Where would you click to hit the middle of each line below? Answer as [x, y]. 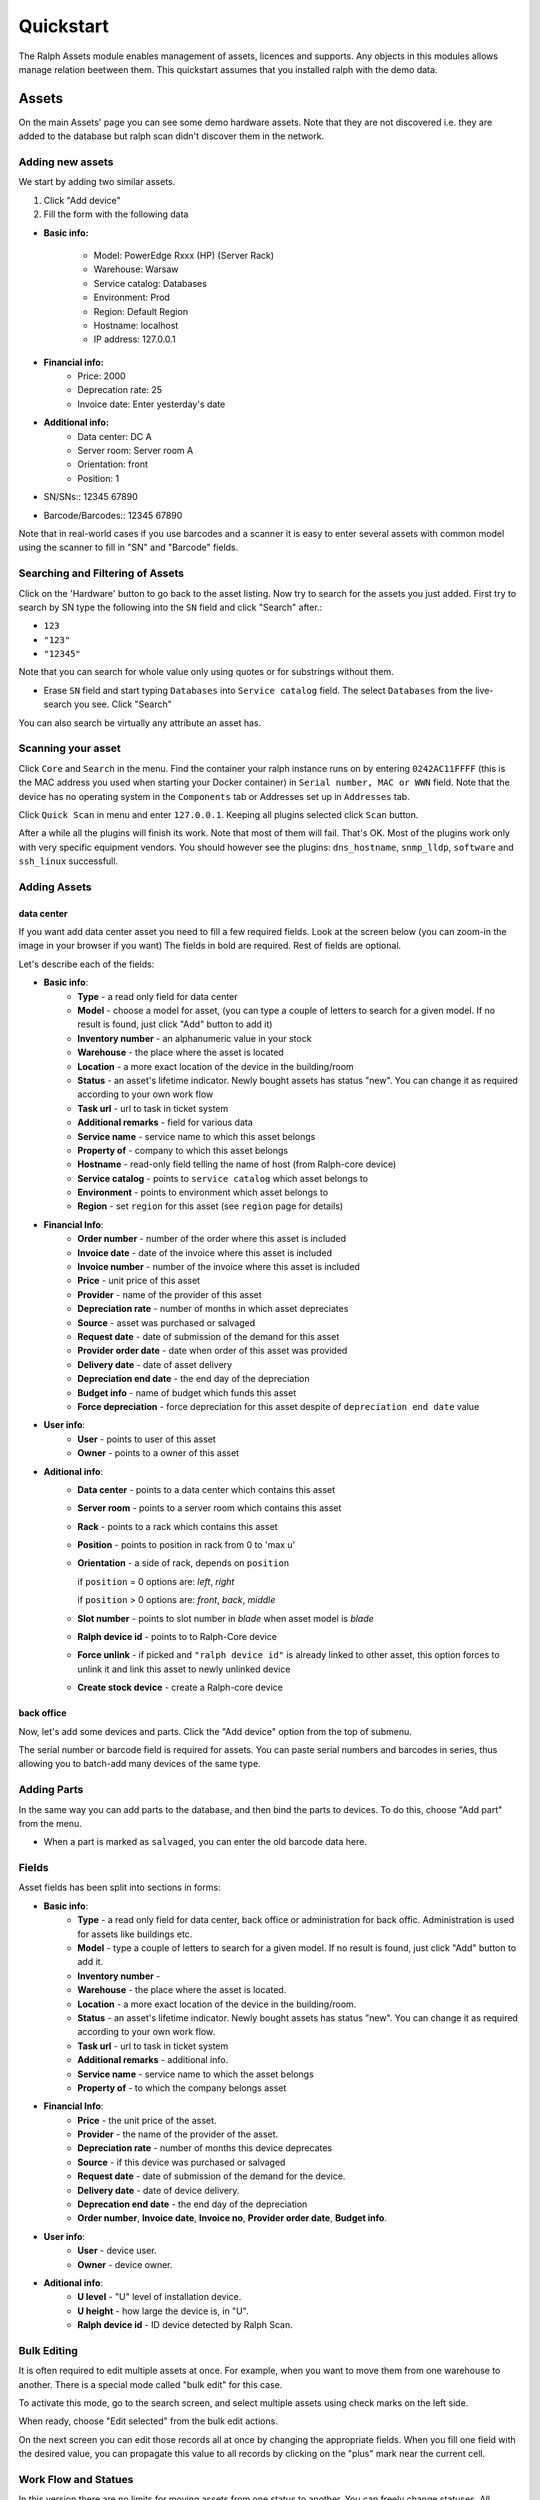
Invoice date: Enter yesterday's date [151, 404]
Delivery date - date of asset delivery [155, 1364]
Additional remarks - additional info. [153, 2060]
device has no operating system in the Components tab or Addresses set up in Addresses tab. [214, 796]
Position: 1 [98, 478]
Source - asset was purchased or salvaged [166, 1322]
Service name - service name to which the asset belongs [195, 2074]
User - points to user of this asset [147, 1439]
